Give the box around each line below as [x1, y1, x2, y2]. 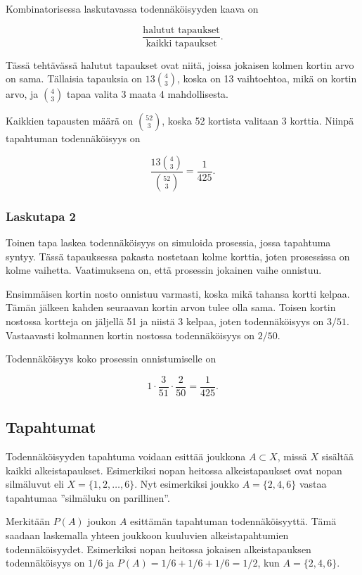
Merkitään [6, 514, 51, 529]
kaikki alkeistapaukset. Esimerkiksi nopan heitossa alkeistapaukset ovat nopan [6, 462, 342, 477]
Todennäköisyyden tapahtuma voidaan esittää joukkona [6, 448, 246, 463]
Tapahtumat [6, 416, 96, 438]
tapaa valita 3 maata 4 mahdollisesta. [67, 87, 229, 101]
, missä [277, 448, 307, 463]
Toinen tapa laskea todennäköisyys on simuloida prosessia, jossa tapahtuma [6, 234, 331, 249]
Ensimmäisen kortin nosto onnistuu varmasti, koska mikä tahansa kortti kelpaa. [6, 286, 350, 301]
